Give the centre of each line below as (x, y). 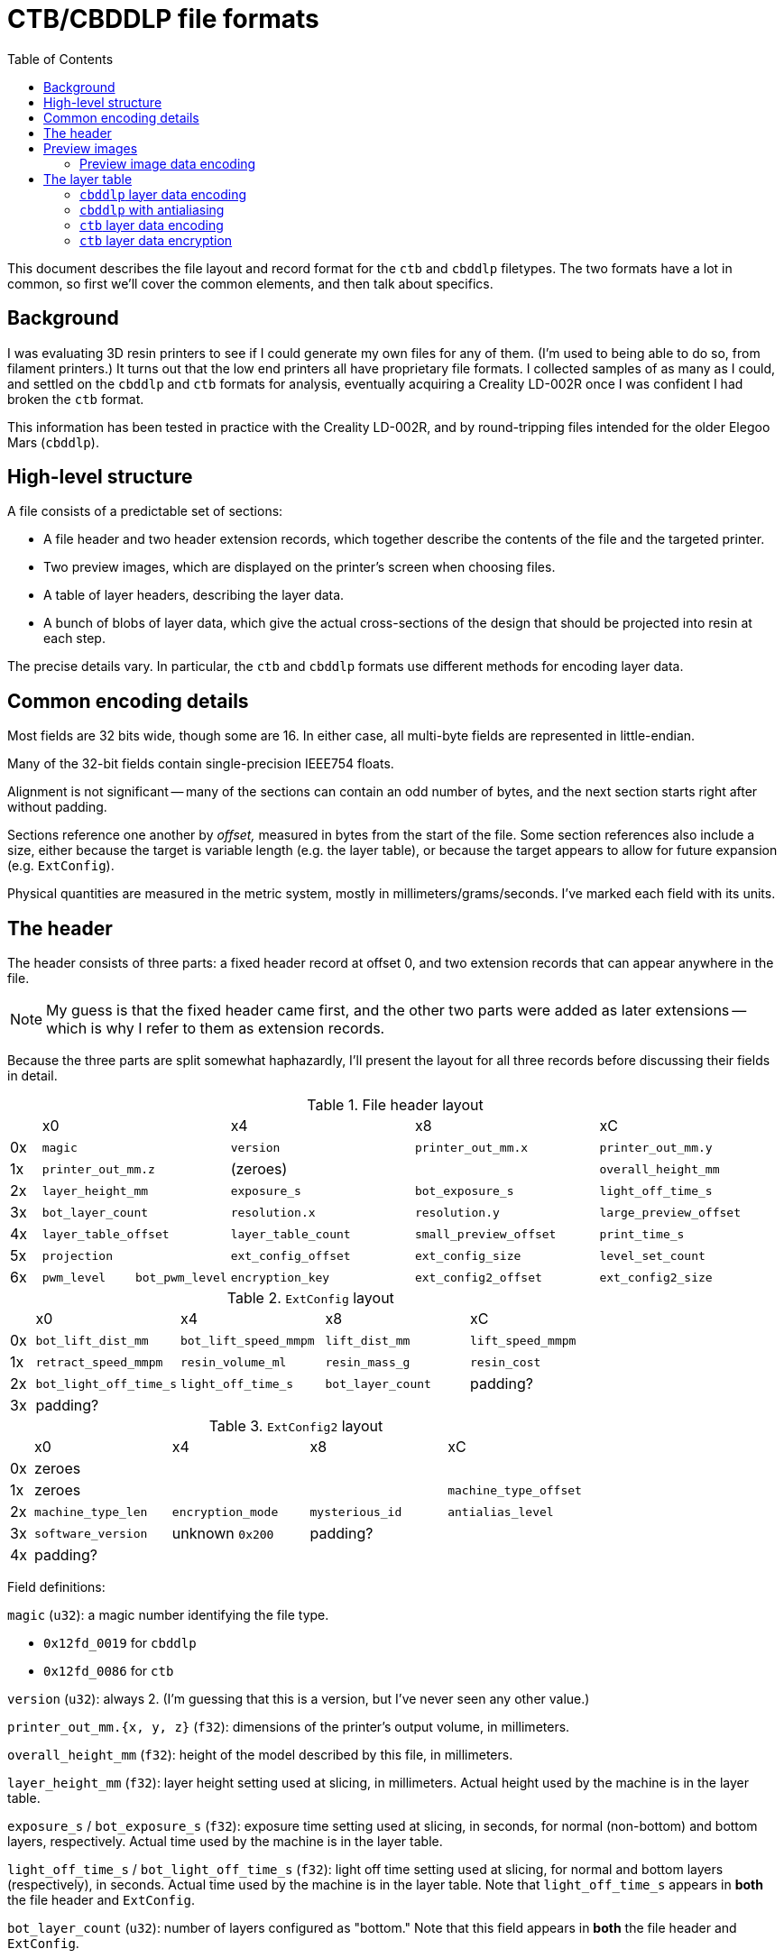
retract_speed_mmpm (99, 1362)
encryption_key (280, 1277)
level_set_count (652, 1255)
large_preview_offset (670, 1212)
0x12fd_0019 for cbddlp (120, 1643)
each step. (74, 639)
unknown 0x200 (223, 1534)
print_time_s (642, 1234)
